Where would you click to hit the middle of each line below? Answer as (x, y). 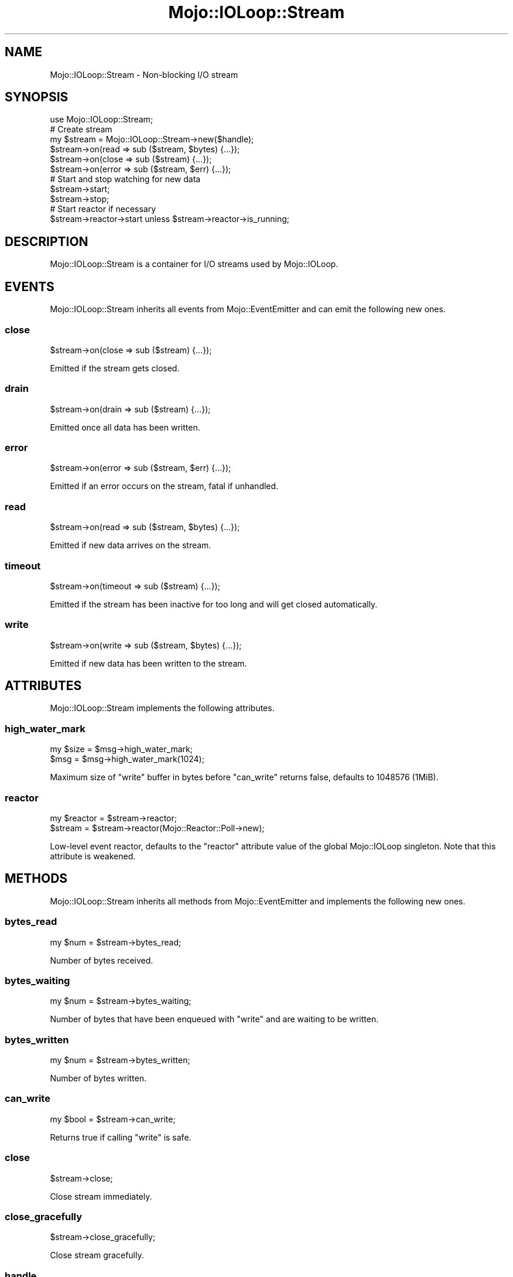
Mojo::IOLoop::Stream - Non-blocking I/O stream (144, 74)
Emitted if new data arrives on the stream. (131, 545)
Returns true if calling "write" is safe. (121, 1137)
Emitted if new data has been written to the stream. (148, 663)
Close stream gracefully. (97, 1255)
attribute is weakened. (93, 856)
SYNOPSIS (37, 97)
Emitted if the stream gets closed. (115, 368)
